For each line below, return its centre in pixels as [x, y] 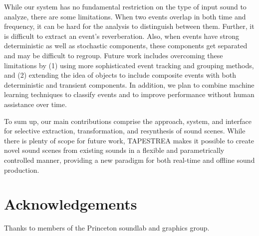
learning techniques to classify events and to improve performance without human [129, 94]
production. [22, 170]
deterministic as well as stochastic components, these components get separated [126, 46]
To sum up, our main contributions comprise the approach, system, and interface [128, 121]
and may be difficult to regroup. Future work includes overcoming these [114, 55]
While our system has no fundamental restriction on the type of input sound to [125, 6]
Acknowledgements [71, 204]
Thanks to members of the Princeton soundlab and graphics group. [107, 228]
